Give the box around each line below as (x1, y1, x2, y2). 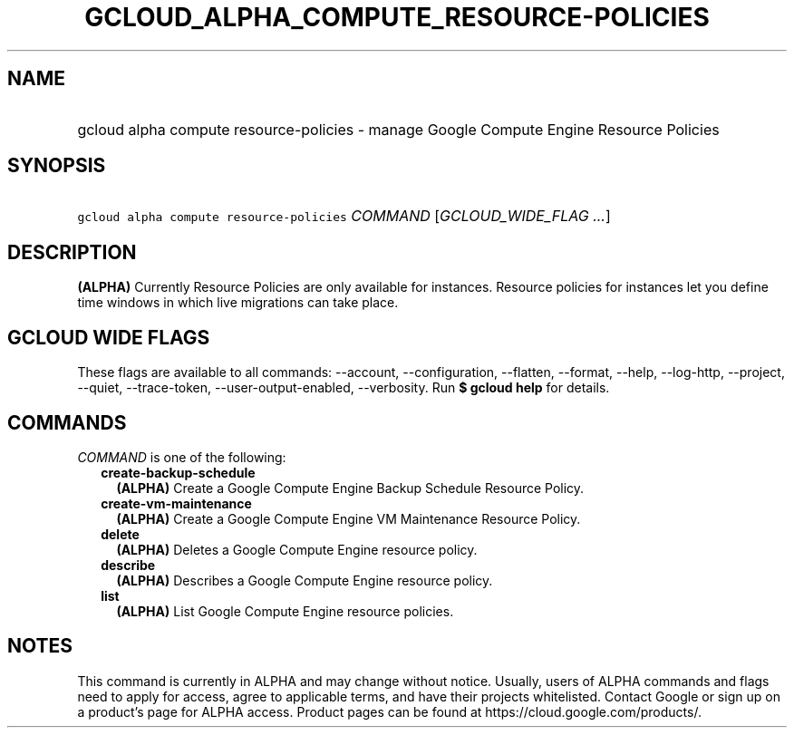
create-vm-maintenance (101, 495, 252, 511)
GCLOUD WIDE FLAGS (7, 325, 210, 349)
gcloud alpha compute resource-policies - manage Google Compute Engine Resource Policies (77, 120, 720, 139)
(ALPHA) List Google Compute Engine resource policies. (116, 603, 454, 619)
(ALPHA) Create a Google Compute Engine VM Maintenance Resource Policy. (116, 510, 581, 527)
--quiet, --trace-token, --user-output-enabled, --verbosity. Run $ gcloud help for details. (77, 380, 610, 396)
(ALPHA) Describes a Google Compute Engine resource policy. (116, 572, 493, 588)
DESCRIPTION (7, 240, 137, 264)
